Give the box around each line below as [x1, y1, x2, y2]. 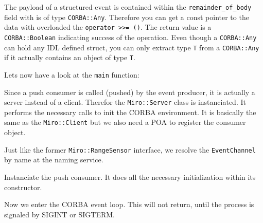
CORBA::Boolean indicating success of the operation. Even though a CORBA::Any [4, 31, 257, 42]
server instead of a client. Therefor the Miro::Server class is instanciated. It [4, 97, 246, 107]
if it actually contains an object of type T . [4, 52, 135, 63]
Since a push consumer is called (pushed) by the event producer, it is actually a [4, 86, 255, 97]
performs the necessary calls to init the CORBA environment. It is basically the [4, 106, 256, 117]
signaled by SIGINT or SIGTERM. [4, 209, 115, 219]
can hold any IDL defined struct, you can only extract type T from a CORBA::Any [4, 42, 259, 52]
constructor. [4, 181, 42, 192]
